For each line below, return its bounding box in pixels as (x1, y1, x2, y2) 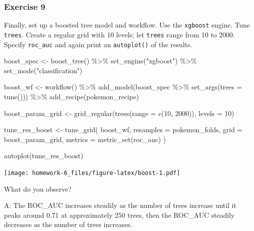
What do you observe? (4, 183, 72, 194)
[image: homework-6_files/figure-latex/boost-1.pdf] (4, 169, 180, 176)
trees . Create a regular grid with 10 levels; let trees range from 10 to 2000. (4, 29, 235, 39)
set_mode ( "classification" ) (4, 65, 83, 75)
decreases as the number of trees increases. (4, 219, 132, 230)
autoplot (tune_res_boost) (4, 150, 84, 161)
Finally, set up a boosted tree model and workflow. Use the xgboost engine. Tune (4, 20, 250, 30)
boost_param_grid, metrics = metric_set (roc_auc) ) (4, 134, 166, 144)
